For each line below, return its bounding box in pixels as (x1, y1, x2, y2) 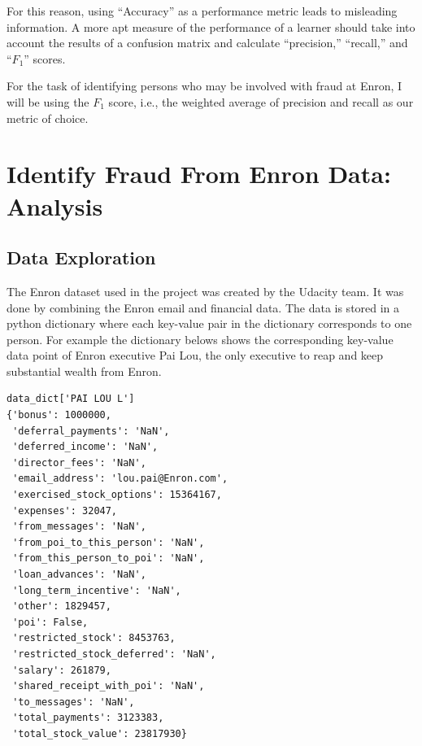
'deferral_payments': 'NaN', (12, 425, 170, 437)
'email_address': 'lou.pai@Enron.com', (12, 473, 228, 485)
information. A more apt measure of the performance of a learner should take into (7, 18, 415, 35)
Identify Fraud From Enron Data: (7, 157, 391, 190)
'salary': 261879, (12, 664, 111, 676)
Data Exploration (7, 245, 156, 270)
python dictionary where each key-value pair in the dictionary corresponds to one (7, 315, 412, 332)
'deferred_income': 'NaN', (12, 441, 159, 453)
